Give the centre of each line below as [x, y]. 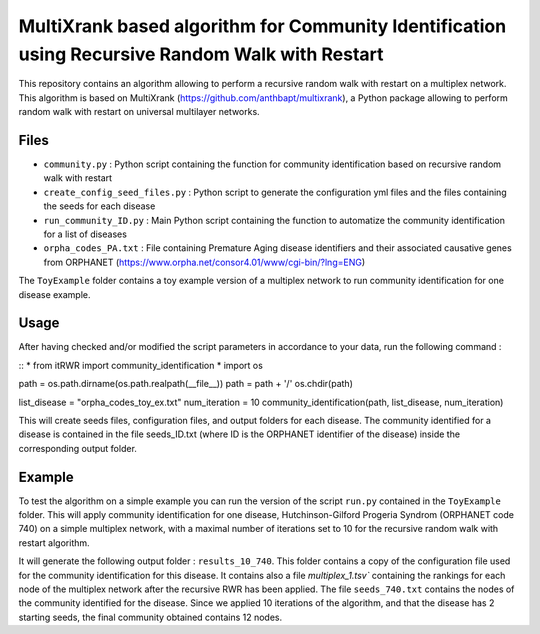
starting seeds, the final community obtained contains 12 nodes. [150, 617]
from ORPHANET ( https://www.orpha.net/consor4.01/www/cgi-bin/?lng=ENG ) [204, 262]
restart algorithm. [54, 542]
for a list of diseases [85, 234]
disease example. [54, 294]
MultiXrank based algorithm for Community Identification [262, 26]
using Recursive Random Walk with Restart [201, 54]
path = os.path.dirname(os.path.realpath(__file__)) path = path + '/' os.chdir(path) [186, 384]
